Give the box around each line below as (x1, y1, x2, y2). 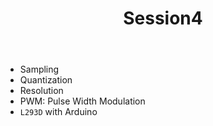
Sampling (19, 63, 60, 76)
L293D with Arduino (19, 106, 98, 118)
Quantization (19, 74, 73, 86)
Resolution (19, 85, 64, 97)
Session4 (123, 7, 203, 30)
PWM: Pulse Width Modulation (19, 95, 146, 107)
